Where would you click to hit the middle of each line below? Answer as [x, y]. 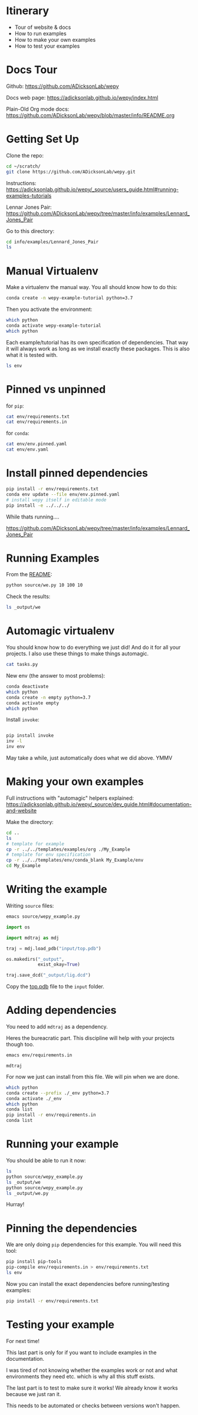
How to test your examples [47, 46]
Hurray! [15, 1204]
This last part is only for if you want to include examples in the [82, 1352]
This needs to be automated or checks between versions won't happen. [93, 1406]
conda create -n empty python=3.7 [49, 697]
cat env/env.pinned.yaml [37, 444]
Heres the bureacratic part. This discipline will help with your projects [90, 1038]
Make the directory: [30, 822]
